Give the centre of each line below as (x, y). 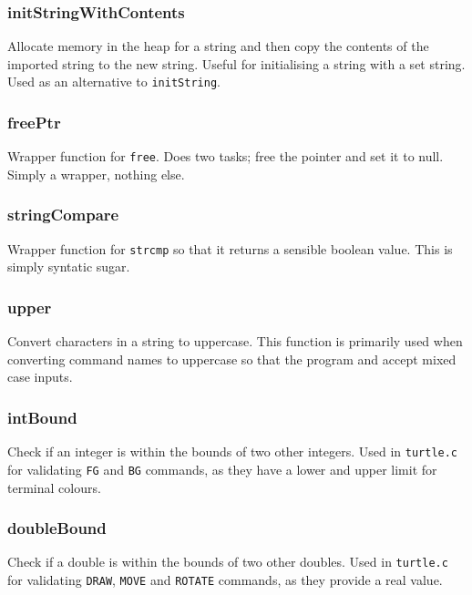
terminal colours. (54, 487)
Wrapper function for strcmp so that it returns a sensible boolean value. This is (230, 248)
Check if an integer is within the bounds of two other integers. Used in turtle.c (233, 451)
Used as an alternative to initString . (114, 82)
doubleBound (57, 528)
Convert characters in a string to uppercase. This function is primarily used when (235, 341)
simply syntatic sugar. (69, 267)
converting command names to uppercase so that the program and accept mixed (232, 359)
